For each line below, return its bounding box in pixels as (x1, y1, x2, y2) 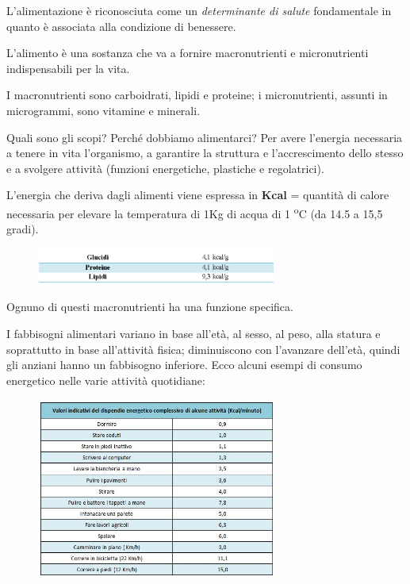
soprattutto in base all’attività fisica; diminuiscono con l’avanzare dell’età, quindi (6, 340, 400, 357)
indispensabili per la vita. (6, 60, 130, 76)
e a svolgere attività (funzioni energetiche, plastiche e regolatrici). (6, 159, 324, 176)
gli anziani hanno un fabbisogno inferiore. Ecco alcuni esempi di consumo (6, 356, 362, 373)
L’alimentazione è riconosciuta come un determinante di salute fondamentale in (6, 2, 392, 18)
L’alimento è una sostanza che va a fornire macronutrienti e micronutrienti (6, 44, 369, 61)
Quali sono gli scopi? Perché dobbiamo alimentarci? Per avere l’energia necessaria (6, 129, 403, 145)
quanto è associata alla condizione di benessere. (6, 17, 236, 34)
